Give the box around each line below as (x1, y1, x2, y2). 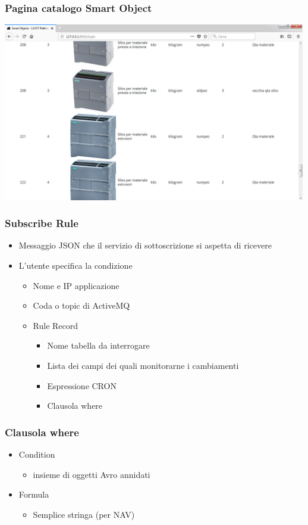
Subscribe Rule (5, 216, 78, 231)
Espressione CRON (47, 379, 117, 392)
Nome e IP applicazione (33, 279, 120, 291)
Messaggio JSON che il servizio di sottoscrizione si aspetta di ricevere (18, 239, 272, 251)
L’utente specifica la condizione (18, 259, 133, 271)
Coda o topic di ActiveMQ (33, 299, 130, 312)
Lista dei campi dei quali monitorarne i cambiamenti (47, 359, 239, 371)
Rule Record (33, 319, 78, 331)
